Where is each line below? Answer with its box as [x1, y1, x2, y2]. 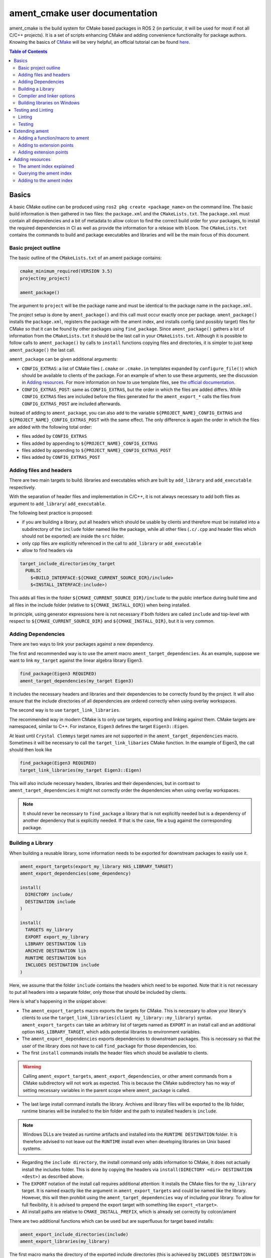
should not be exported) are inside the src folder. [22, 533, 125, 539]
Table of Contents [9, 48, 48, 54]
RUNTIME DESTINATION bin [25, 955, 86, 961]
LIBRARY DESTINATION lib [25, 941, 86, 947]
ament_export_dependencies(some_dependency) [20, 871, 131, 877]
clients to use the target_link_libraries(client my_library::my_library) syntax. [22, 1014, 213, 1021]
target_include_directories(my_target [20, 561, 115, 566]
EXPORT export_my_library [25, 934, 89, 939]
